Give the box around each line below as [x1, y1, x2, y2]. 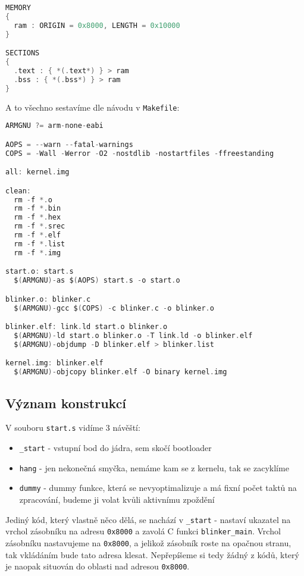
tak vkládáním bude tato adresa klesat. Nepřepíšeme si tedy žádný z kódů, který [5, 548, 299, 561]
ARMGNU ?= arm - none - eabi [5, 121, 104, 130]
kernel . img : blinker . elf [5, 359, 104, 368]
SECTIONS [5, 49, 40, 58]
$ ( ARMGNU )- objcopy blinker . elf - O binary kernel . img [14, 368, 227, 377]
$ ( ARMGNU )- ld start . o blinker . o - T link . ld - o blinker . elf [14, 331, 253, 340]
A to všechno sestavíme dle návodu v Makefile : [5, 101, 180, 113]
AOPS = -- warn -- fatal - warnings [5, 140, 133, 149]
